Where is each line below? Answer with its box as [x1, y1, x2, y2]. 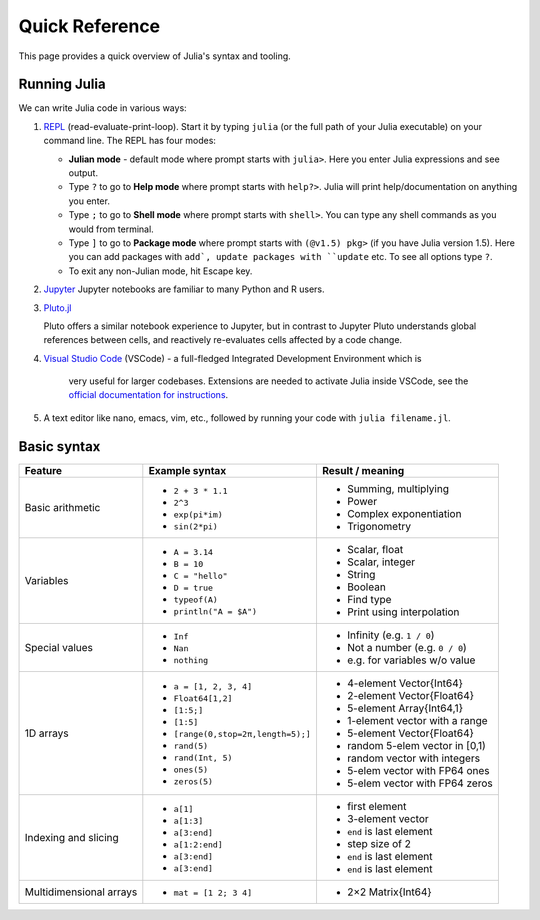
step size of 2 [346, 836, 412, 850]
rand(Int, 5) [173, 753, 233, 764]
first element [346, 799, 407, 813]
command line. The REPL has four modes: [43, 135, 217, 147]
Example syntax [148, 463, 227, 477]
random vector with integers [346, 751, 480, 765]
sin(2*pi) [173, 521, 219, 532]
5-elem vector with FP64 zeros [346, 776, 494, 790]
